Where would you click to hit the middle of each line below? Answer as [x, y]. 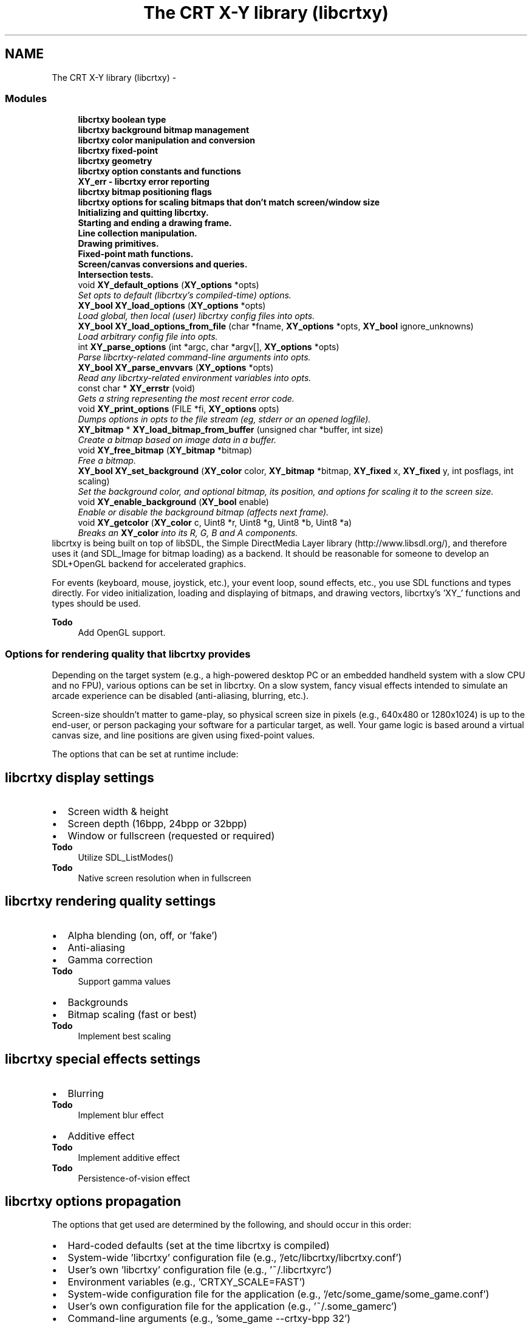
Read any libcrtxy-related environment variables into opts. [195, 378]
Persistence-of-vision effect [134, 1178]
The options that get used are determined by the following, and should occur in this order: [232, 1225]
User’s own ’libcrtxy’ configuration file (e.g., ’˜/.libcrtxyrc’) [200, 1270]
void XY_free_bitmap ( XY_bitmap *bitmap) [165, 450]
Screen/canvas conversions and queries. [163, 264]
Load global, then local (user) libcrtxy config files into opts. [196, 316]
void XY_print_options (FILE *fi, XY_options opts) [179, 409]
